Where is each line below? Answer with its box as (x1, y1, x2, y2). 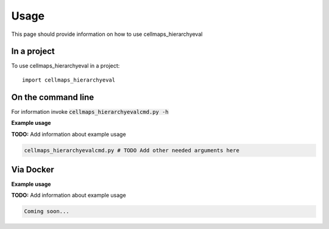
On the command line (11, 92, 94, 102)
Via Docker (11, 164, 54, 175)
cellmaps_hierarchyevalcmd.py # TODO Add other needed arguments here (24, 147, 240, 153)
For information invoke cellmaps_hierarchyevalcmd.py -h (11, 108, 169, 115)
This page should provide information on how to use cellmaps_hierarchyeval (11, 30, 203, 38)
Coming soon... (24, 208, 69, 215)
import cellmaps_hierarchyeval (22, 76, 116, 83)
